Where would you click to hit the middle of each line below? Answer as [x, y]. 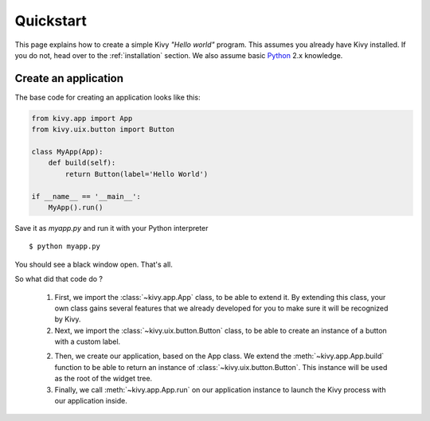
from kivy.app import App [82, 118]
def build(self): [82, 163]
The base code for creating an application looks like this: [107, 97]
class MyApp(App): [67, 152]
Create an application [69, 78]
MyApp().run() [76, 207]
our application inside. [91, 401]
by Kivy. [68, 319]
